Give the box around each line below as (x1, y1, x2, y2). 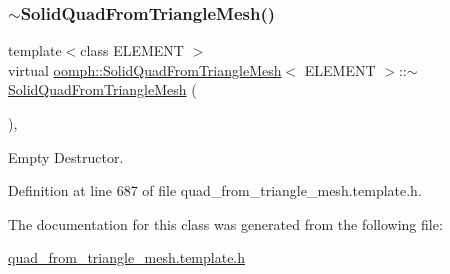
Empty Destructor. (8, 146, 124, 167)
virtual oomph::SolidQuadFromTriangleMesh (8, 59, 282, 80)
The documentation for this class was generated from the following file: (8, 213, 443, 234)
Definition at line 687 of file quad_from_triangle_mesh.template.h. (8, 180, 422, 201)
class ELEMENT (80, 40, 184, 61)
